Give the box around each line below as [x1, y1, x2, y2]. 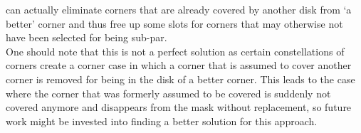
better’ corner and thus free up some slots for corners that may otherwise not [6, 16, 343, 31]
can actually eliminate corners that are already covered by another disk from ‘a [6, 2, 352, 16]
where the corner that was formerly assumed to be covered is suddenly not [6, 85, 331, 100]
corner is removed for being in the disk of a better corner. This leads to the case [6, 71, 355, 86]
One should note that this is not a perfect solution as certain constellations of [6, 43, 345, 58]
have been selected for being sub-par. [6, 30, 167, 45]
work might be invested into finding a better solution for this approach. [6, 113, 318, 128]
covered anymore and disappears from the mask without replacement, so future [6, 100, 352, 115]
